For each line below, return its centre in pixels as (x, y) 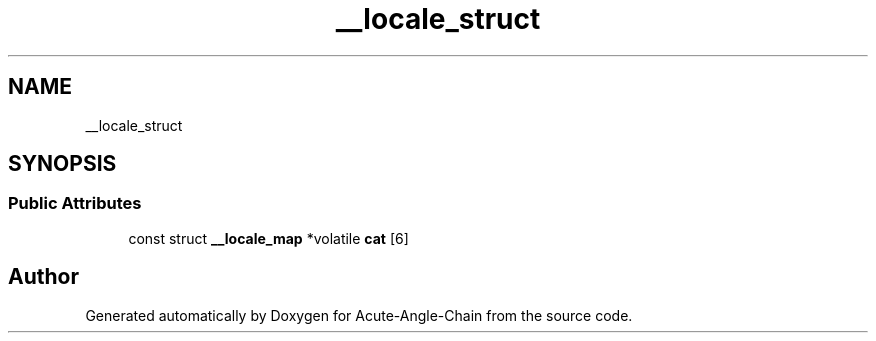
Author (43, 277)
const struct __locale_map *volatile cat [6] (268, 238)
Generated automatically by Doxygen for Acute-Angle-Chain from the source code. (359, 315)
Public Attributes (75, 203)
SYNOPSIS (62, 164)
